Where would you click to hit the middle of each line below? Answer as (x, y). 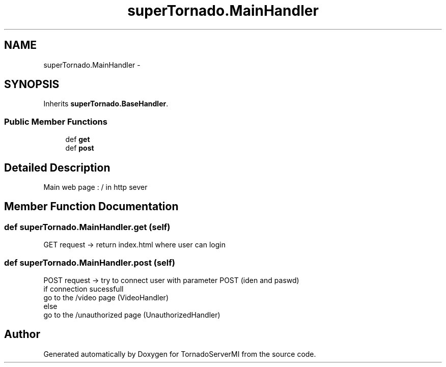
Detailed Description (57, 167)
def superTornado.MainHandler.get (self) (87, 227)
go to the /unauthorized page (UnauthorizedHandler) (132, 315)
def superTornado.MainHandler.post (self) (90, 262)
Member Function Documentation (91, 207)
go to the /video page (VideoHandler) (106, 298)
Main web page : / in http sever (95, 187)
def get (78, 139)
